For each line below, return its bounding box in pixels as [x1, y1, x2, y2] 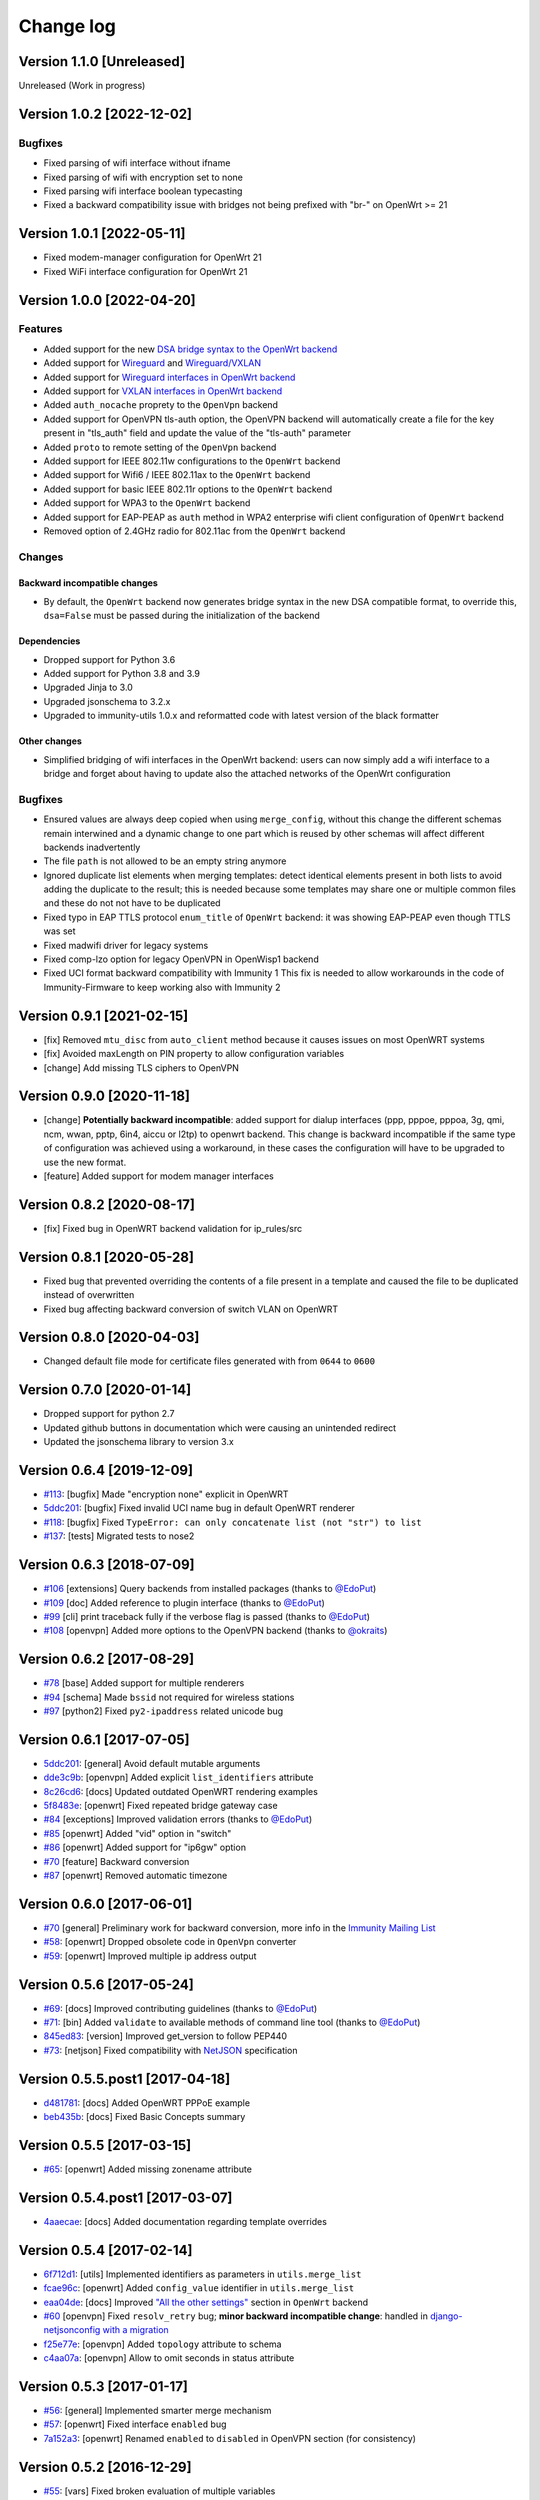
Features [18, 322, 63, 336]
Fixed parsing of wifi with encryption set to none [43, 171, 244, 183]
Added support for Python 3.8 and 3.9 [43, 668, 200, 680]
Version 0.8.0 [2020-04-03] [18, 1329, 200, 1346]
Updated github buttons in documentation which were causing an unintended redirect [43, 1421, 397, 1434]
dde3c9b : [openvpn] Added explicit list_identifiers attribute [43, 1771, 314, 1784]
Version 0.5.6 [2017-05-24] [18, 1976, 194, 1993]
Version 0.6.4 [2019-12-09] [18, 1461, 194, 1479]
